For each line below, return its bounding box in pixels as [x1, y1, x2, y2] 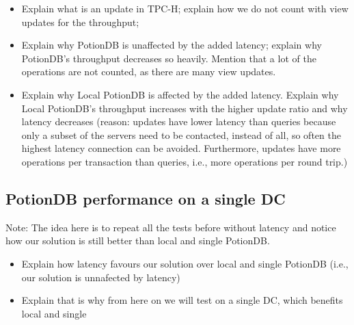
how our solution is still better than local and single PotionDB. [5, 233, 270, 248]
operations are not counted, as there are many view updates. [21, 64, 276, 79]
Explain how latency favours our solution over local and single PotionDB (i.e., [21, 256, 349, 270]
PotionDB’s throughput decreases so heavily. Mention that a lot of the [21, 51, 316, 65]
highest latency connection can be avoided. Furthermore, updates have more [21, 141, 341, 155]
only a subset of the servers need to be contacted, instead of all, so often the [21, 127, 341, 142]
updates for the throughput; [21, 14, 139, 29]
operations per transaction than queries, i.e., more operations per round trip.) [21, 154, 348, 168]
